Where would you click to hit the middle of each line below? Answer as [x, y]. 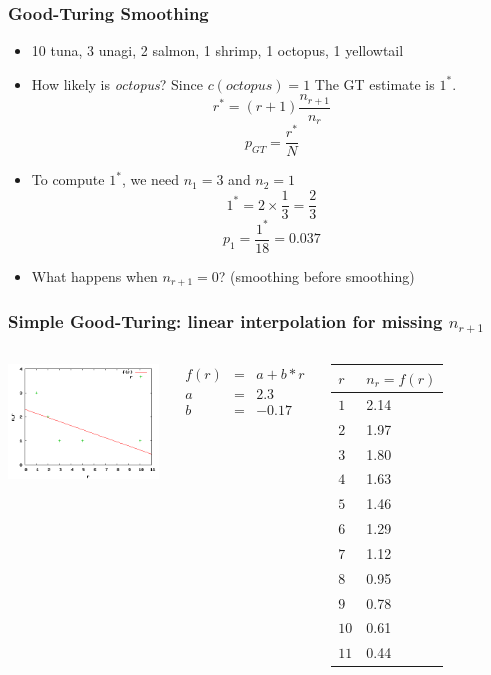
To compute [68, 179]
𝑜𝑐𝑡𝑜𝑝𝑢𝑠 [249, 85]
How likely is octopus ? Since [117, 83]
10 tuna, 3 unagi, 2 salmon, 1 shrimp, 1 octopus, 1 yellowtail [217, 50]
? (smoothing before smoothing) [316, 275]
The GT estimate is [374, 83]
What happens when [94, 275]
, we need [150, 179]
